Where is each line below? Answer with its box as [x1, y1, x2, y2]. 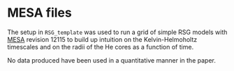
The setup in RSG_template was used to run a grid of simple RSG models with [7, 28, 228, 36]
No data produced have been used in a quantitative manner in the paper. [7, 56, 217, 64]
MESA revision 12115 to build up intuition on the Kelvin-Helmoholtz [7, 35, 198, 43]
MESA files [7, 5, 72, 21]
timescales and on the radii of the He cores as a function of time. [7, 42, 194, 51]
